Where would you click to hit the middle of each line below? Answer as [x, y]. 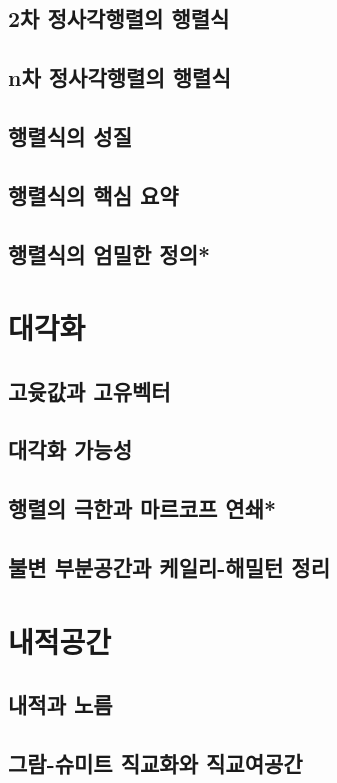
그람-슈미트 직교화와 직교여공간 [155, 762]
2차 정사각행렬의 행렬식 [119, 18]
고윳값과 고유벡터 [89, 390]
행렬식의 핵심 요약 [93, 194]
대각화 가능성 [70, 449]
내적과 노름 [60, 704]
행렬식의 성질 [70, 135]
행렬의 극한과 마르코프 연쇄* [142, 508]
